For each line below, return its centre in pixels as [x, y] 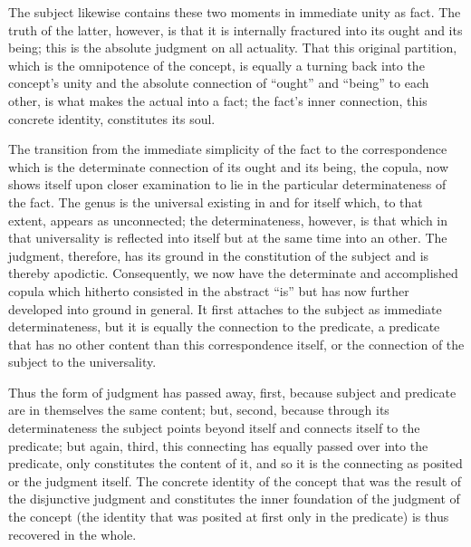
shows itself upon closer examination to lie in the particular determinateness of [227, 184]
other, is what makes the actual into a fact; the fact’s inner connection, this [218, 100]
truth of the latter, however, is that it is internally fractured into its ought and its [235, 29]
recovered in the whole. [72, 534]
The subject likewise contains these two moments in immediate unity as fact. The [235, 12]
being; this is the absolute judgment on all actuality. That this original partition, [233, 48]
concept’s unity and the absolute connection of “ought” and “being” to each [219, 83]
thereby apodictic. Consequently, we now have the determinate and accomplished [233, 273]
